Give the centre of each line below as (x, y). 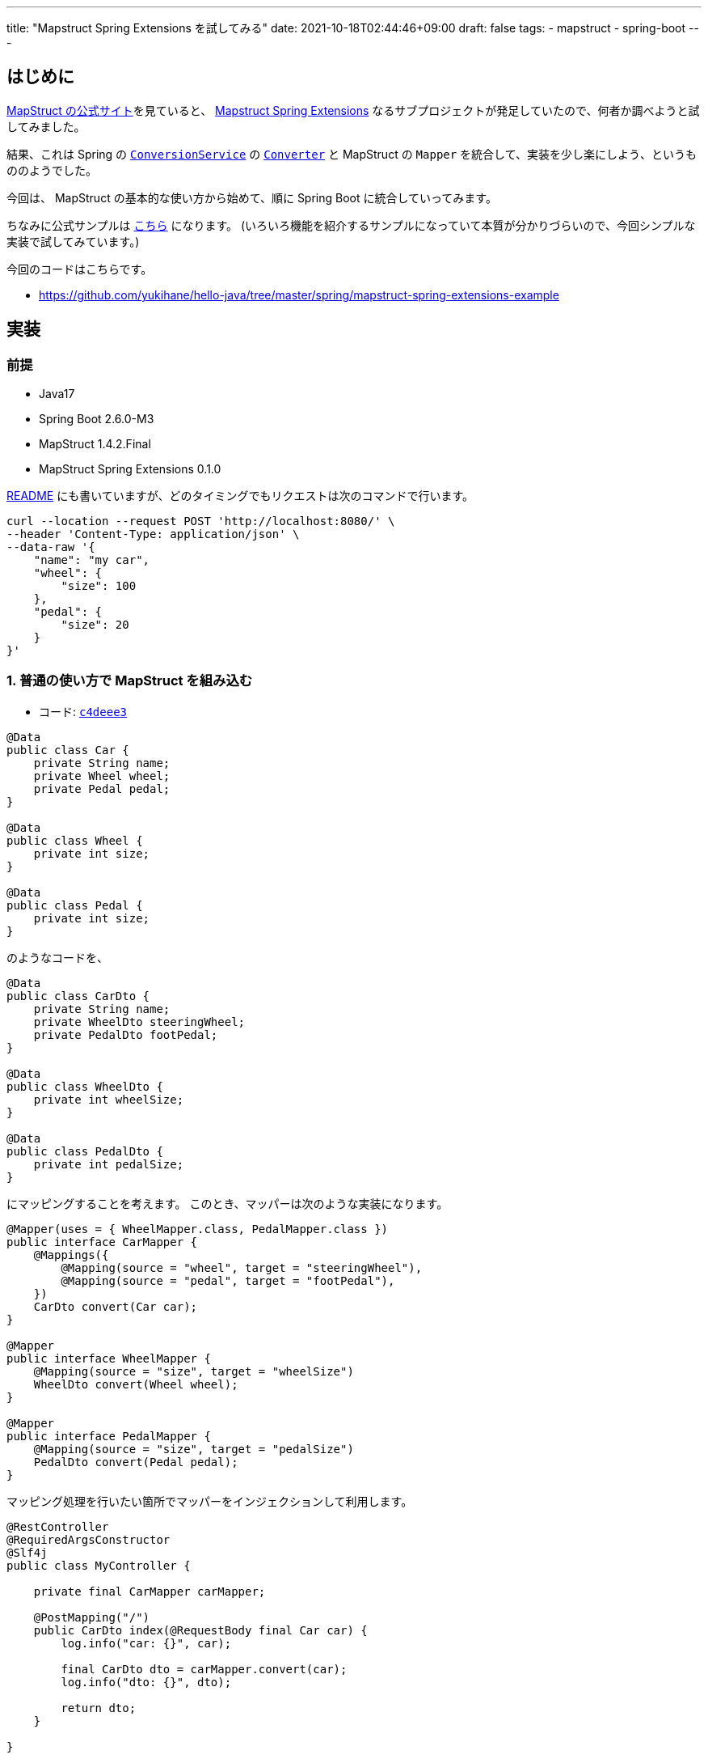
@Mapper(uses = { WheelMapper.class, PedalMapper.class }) (198, 1229)
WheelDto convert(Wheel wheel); (136, 1384)
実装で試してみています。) (73, 241)
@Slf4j (27, 1552)
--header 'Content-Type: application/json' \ (153, 534)
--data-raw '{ (51, 547)
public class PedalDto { (85, 1151)
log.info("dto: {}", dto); (146, 1682)
